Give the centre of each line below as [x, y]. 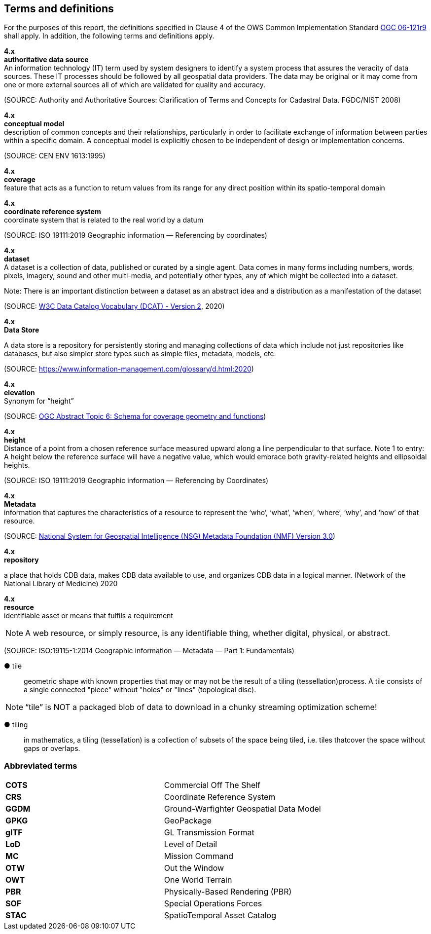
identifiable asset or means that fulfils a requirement [89, 616]
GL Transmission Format [209, 833]
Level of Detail [191, 844]
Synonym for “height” [39, 401]
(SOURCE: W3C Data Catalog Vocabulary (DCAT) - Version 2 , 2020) [114, 306]
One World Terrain [198, 880]
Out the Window [194, 868]
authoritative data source [46, 60]
